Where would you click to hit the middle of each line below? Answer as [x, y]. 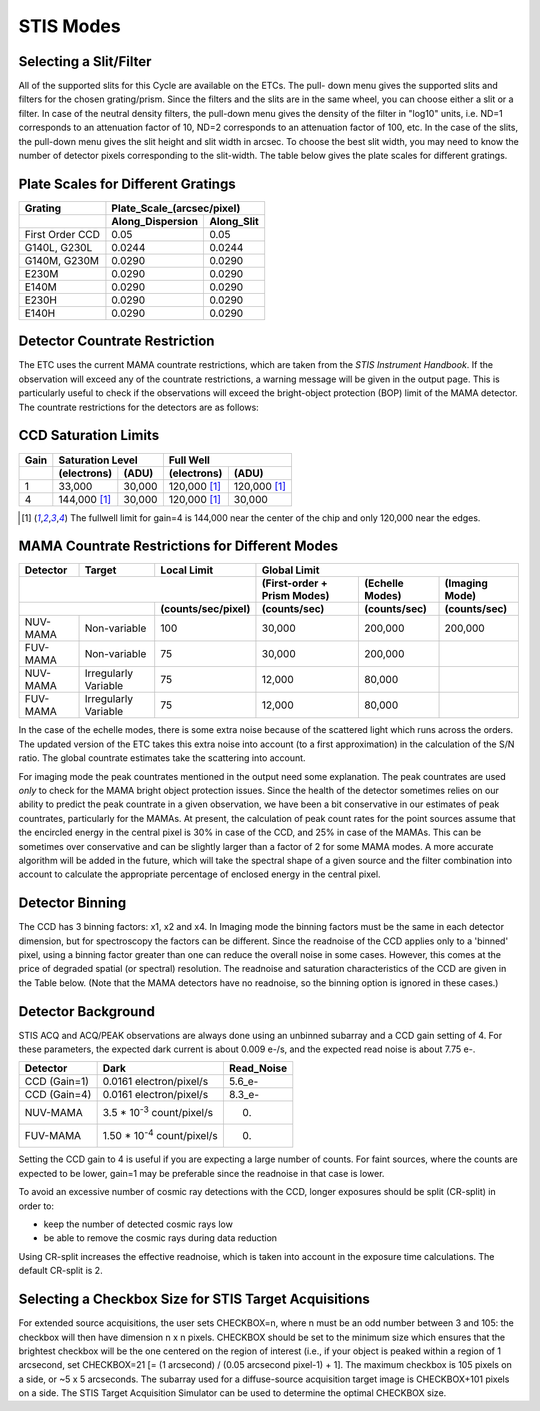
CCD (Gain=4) [58, 1095]
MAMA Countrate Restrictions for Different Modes [178, 546]
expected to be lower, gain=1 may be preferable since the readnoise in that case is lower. [201, 1173]
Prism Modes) [295, 596]
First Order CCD [62, 234]
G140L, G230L [58, 247]
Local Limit [187, 570]
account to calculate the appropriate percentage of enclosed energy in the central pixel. [199, 874]
